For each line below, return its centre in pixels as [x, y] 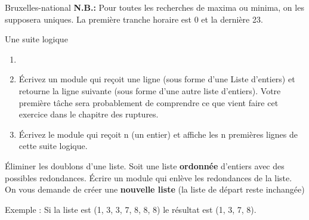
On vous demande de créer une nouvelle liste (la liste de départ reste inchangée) [155, 189]
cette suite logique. [53, 146]
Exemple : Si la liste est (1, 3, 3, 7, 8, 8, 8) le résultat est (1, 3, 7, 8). [131, 209]
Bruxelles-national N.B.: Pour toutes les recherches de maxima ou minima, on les [154, 7]
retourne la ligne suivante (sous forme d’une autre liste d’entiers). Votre [150, 90]
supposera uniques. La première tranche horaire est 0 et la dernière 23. [134, 19]
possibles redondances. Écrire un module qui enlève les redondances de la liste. [149, 177]
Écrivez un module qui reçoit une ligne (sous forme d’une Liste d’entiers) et [157, 79]
